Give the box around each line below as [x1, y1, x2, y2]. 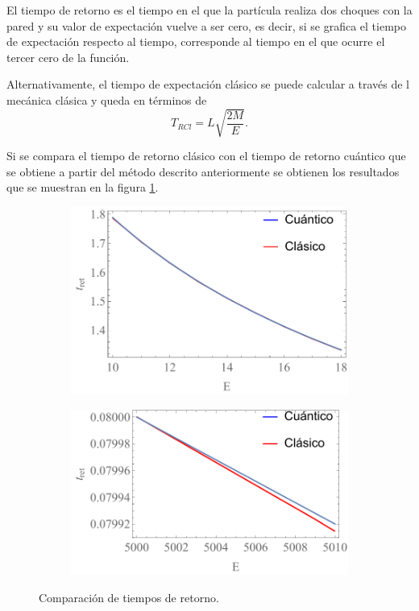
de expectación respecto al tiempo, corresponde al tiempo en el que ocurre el [6, 33, 385, 50]
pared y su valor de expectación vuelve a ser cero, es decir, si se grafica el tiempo [6, 17, 406, 34]
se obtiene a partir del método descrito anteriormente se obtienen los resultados [6, 163, 400, 180]
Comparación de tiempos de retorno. [39, 589, 219, 605]
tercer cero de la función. [6, 48, 130, 65]
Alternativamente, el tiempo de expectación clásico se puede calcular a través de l [6, 76, 409, 93]
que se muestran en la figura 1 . [6, 179, 159, 196]
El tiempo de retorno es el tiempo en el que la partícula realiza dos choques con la [6, 2, 413, 18]
